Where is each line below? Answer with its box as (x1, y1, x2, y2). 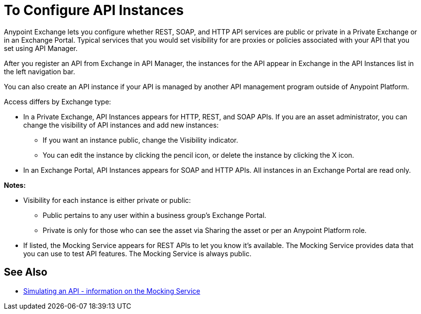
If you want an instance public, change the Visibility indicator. (43, 135, 238, 144)
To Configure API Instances (4, 2, 184, 18)
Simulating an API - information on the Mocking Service (23, 286, 201, 295)
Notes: (4, 181, 26, 189)
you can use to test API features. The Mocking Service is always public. (23, 249, 251, 258)
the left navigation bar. (4, 67, 75, 76)
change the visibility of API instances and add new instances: (23, 120, 219, 129)
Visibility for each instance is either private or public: (23, 196, 191, 204)
